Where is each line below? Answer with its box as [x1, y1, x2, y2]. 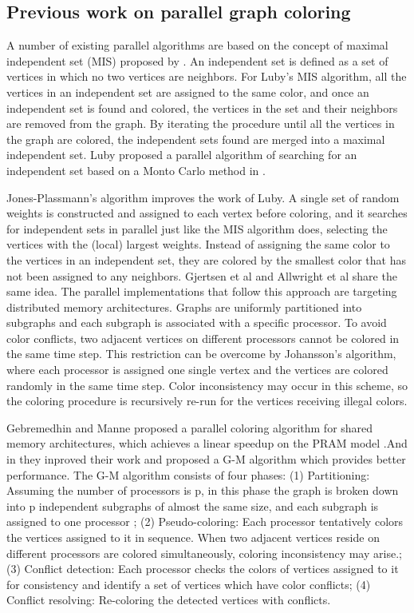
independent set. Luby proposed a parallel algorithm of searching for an [6, 146, 357, 163]
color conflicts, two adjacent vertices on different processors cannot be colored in [6, 329, 400, 346]
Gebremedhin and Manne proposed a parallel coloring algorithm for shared [6, 419, 373, 436]
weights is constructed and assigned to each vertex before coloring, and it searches [6, 205, 408, 221]
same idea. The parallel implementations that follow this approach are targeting [6, 283, 397, 300]
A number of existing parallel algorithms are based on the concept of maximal [6, 37, 388, 54]
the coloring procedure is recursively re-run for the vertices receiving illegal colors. [6, 392, 408, 409]
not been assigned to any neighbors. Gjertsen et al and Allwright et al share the [6, 267, 397, 284]
